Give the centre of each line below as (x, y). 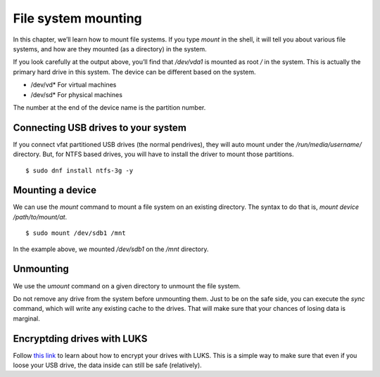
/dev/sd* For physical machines (77, 94)
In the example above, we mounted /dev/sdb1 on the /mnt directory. (111, 249)
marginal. (26, 318)
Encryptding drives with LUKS (80, 339)
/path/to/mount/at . (40, 217)
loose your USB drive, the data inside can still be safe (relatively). (107, 365)
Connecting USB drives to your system (100, 128)
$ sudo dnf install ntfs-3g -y (80, 170)
